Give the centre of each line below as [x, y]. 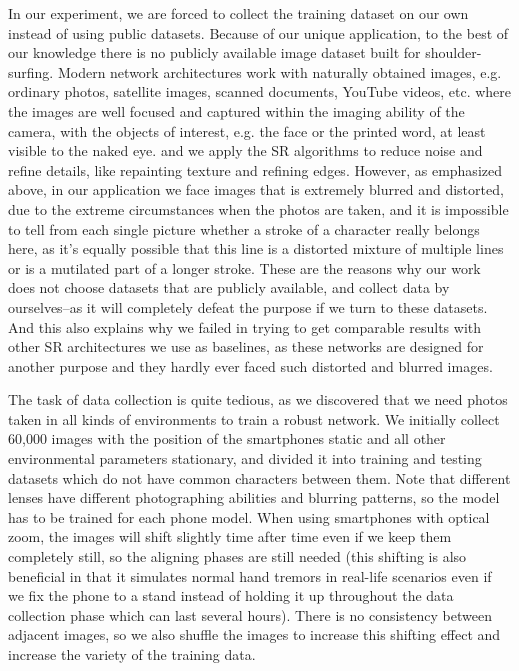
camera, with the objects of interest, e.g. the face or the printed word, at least [247, 130]
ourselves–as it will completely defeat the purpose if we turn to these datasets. [248, 306]
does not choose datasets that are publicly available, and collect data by [229, 287]
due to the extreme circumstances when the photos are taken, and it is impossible [258, 208]
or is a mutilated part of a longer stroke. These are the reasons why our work [244, 267]
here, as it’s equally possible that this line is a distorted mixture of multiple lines [256, 248]
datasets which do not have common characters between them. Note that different [259, 477]
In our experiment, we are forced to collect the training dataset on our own [238, 13]
